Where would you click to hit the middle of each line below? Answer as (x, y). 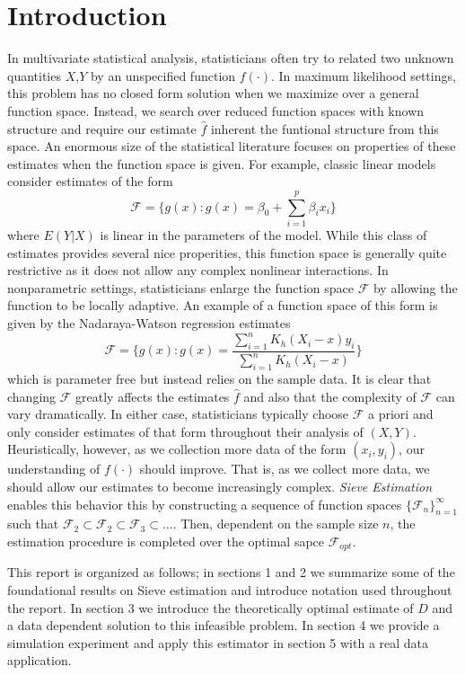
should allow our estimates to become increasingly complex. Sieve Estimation (220, 486)
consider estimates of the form (90, 181)
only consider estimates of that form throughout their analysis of (185, 431)
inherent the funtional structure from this (325, 128)
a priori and (401, 414)
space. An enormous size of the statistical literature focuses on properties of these (232, 146)
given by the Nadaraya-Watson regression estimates (149, 322)
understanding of (54, 469)
